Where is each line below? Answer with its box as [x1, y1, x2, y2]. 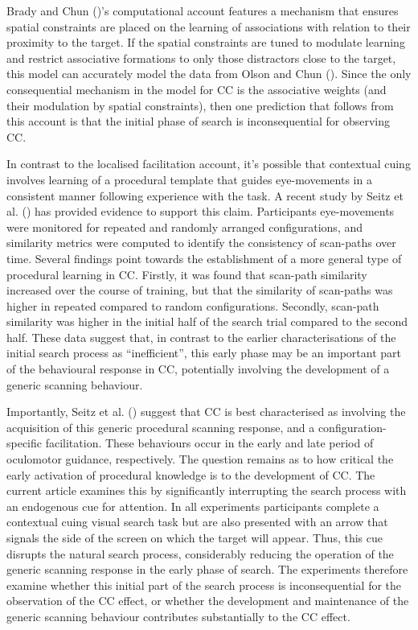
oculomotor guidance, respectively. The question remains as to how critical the [6, 451, 394, 467]
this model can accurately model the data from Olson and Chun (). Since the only [6, 65, 412, 82]
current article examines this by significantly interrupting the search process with [6, 482, 407, 499]
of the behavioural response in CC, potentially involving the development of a [6, 360, 390, 377]
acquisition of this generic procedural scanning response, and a [6, 418, 315, 435]
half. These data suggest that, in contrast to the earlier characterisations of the [6, 328, 396, 345]
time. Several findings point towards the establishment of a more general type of [6, 249, 402, 266]
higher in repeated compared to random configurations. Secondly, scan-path [6, 297, 379, 314]
